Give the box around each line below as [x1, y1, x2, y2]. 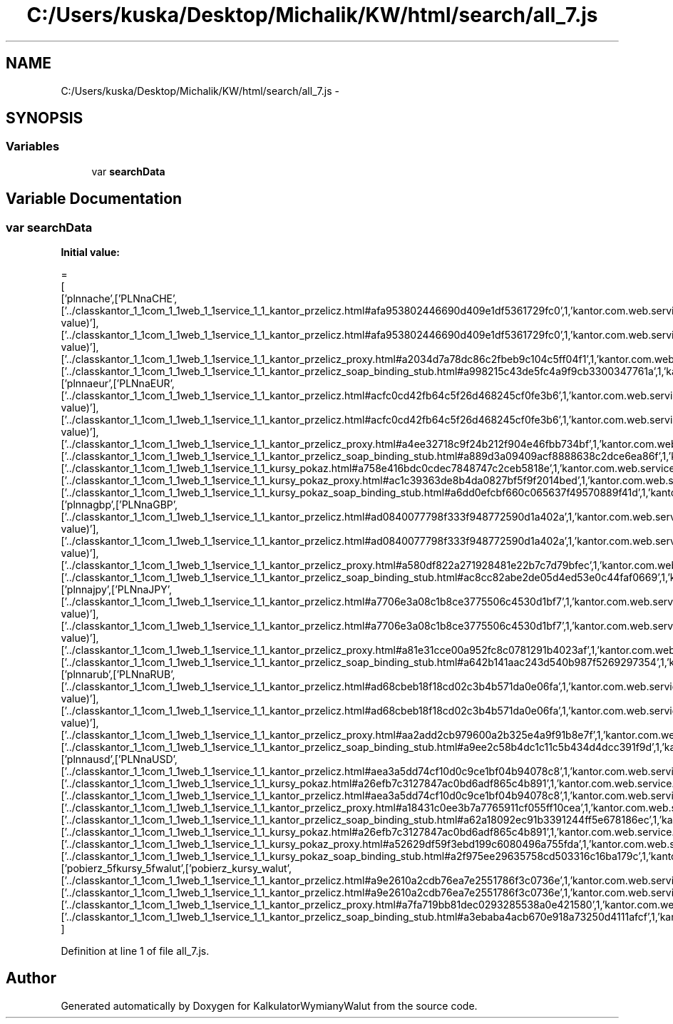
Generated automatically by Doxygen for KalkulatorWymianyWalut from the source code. [61, 999, 478, 1012]
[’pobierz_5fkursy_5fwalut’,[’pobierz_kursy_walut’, [61, 862, 292, 875]
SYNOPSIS [6, 109, 83, 128]
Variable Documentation [6, 190, 183, 208]
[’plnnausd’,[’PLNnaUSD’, [61, 753, 178, 766]
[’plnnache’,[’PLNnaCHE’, [61, 292, 178, 305]
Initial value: [61, 246, 120, 259]
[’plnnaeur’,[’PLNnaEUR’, [61, 377, 175, 390]
